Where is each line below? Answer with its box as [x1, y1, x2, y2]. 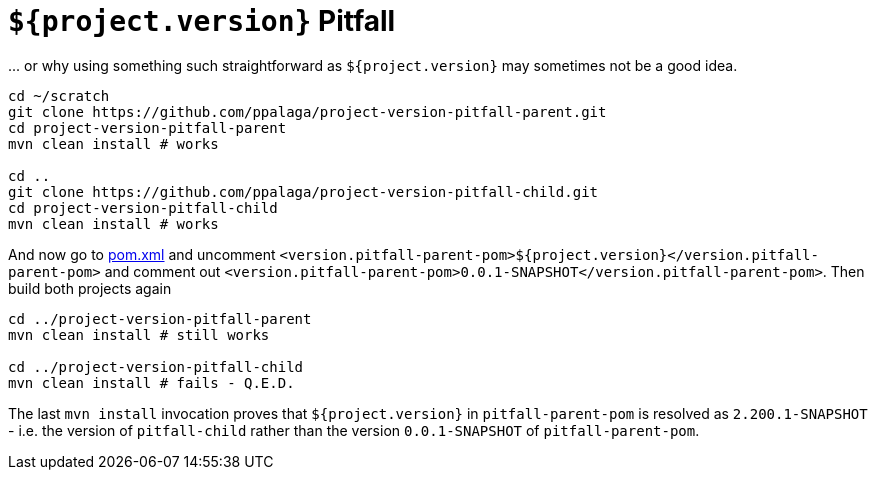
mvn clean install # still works [8, 326, 270, 343]
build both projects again [8, 279, 172, 297]
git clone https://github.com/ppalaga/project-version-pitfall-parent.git [8, 103, 607, 120]
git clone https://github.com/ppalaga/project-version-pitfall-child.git [8, 183, 599, 200]
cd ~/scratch [8, 87, 110, 104]
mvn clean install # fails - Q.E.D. [8, 374, 295, 391]
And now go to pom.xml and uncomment [8, 245, 276, 263]
